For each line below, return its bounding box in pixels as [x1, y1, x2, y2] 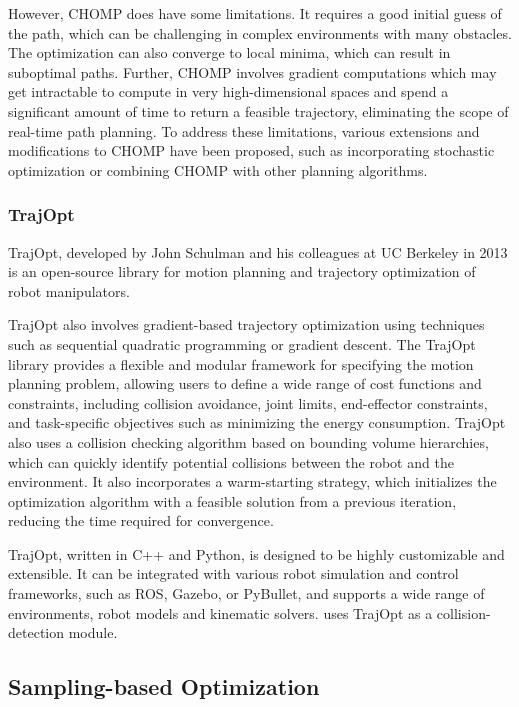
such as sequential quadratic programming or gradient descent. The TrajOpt [8, 333, 476, 354]
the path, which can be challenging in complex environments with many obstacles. [8, 22, 512, 43]
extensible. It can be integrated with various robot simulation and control [8, 563, 459, 584]
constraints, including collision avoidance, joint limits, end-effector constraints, [8, 392, 488, 413]
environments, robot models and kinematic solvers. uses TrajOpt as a [8, 602, 433, 623]
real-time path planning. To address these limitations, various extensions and [8, 120, 480, 141]
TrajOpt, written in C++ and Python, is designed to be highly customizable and [8, 543, 505, 564]
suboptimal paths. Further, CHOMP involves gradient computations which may [8, 61, 497, 82]
